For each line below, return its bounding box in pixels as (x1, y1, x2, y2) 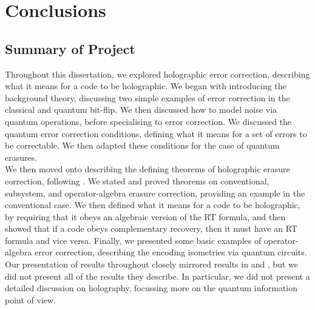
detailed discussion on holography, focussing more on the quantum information (5, 281, 298, 294)
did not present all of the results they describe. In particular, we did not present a (5, 269, 310, 282)
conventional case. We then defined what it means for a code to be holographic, (5, 198, 300, 211)
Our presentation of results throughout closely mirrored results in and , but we (5, 258, 299, 271)
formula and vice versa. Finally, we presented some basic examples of (5, 234, 262, 246)
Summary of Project (5, 39, 135, 58)
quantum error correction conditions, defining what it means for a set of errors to (5, 127, 307, 140)
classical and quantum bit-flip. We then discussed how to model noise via (5, 103, 277, 116)
